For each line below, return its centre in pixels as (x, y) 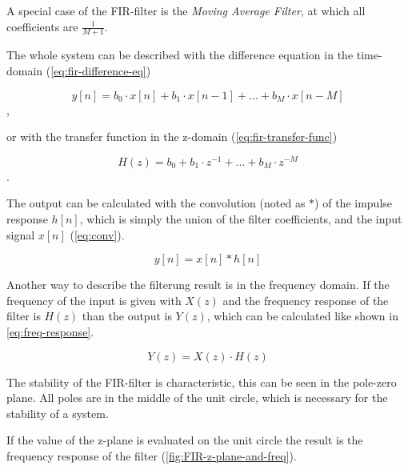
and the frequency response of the (306, 300)
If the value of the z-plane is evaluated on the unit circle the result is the (185, 440)
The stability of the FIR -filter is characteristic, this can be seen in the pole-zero (202, 382)
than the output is (127, 316)
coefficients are (42, 26)
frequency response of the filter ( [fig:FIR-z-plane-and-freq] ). (152, 456)
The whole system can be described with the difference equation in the (180, 55)
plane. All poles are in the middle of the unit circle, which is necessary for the (197, 398)
